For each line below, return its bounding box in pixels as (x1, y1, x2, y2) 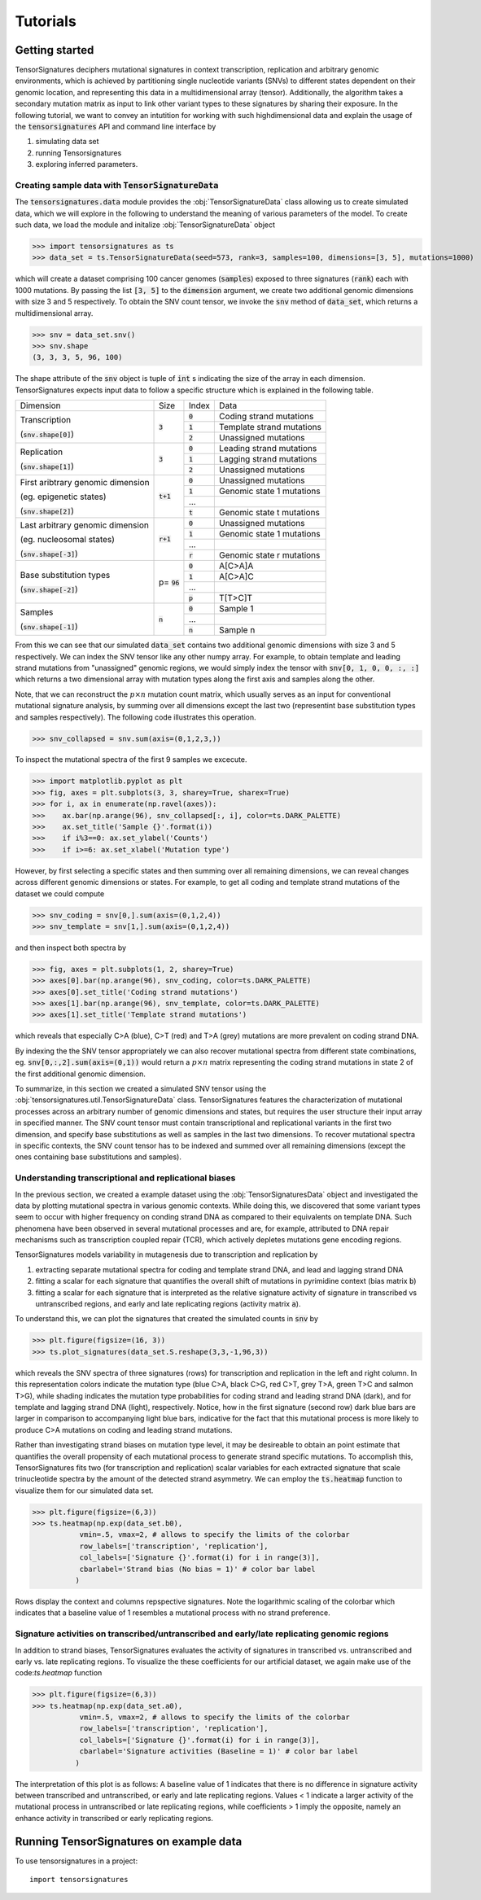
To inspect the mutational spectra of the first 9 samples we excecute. (15, 755, 247, 764)
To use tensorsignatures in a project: (15, 1856, 138, 1866)
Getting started (15, 43, 94, 57)
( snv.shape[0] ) (20, 428, 75, 440)
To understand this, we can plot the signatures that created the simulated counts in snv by (15, 1314, 319, 1324)
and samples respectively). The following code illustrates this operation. (15, 712, 256, 722)
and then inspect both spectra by (15, 943, 126, 952)
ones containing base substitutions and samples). (15, 1152, 182, 1162)
